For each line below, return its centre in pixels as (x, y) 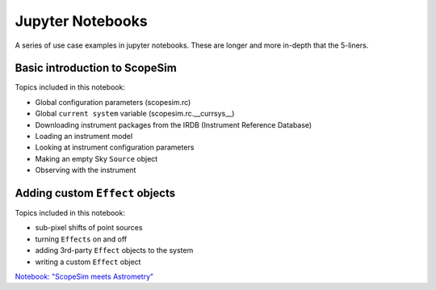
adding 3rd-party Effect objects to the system (114, 250)
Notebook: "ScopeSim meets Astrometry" (84, 277)
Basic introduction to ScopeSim (96, 68)
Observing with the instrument (86, 170)
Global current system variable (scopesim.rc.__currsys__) (135, 114)
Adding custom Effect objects (95, 193)
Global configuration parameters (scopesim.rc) (113, 102)
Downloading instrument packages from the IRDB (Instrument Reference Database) (174, 124)
